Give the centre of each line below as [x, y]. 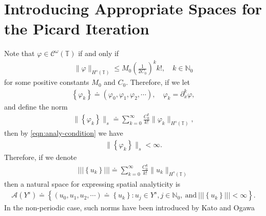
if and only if [99, 53]
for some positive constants [47, 82]
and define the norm [36, 106]
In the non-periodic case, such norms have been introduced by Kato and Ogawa [130, 208]
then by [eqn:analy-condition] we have [64, 133]
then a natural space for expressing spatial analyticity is [92, 183]
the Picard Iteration [77, 29]
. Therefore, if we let [158, 82]
